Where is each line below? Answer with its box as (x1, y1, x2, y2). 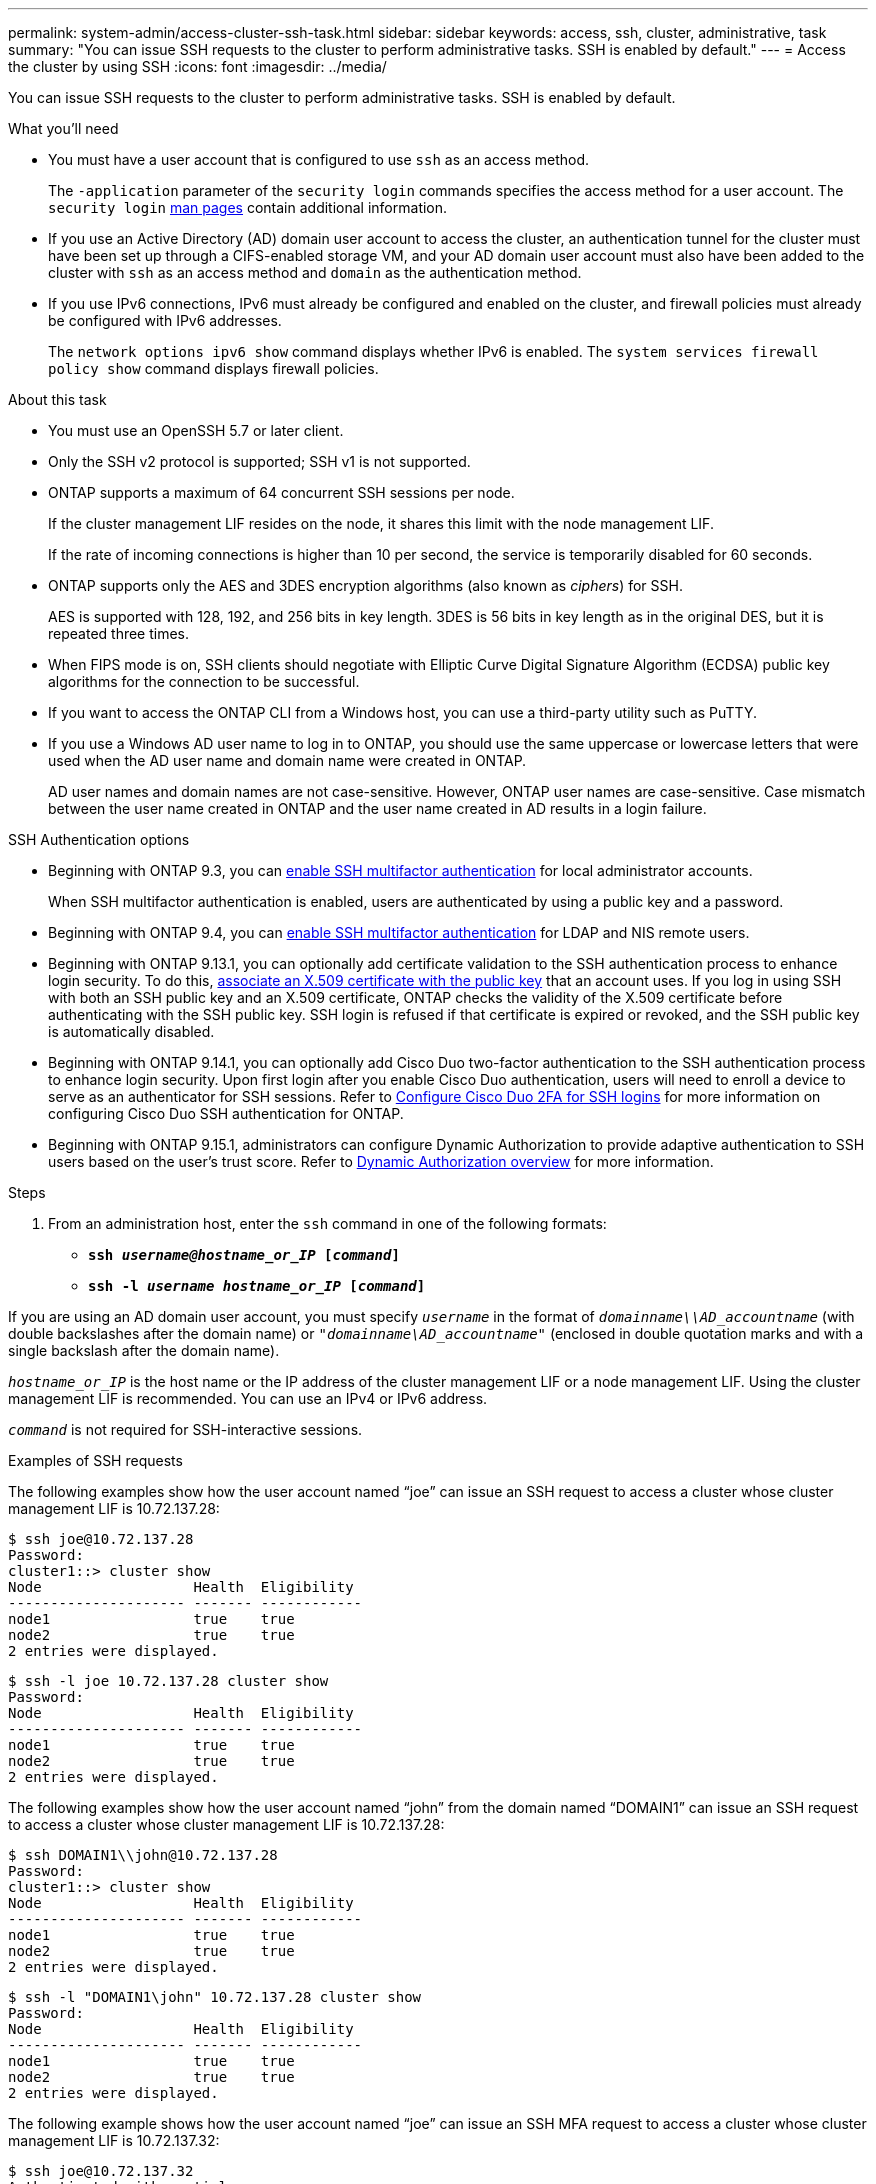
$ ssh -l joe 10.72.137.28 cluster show (8, 1673, 329, 1689)
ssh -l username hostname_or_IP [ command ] (88, 1278, 426, 1294)
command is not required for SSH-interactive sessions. (8, 1421, 363, 1438)
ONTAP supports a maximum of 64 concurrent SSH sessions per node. (48, 484, 515, 501)
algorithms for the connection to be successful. (48, 673, 360, 690)
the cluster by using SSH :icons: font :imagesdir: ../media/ (8, 58, 387, 75)
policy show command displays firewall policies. (48, 360, 379, 377)
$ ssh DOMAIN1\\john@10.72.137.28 (8, 1847, 278, 1863)
